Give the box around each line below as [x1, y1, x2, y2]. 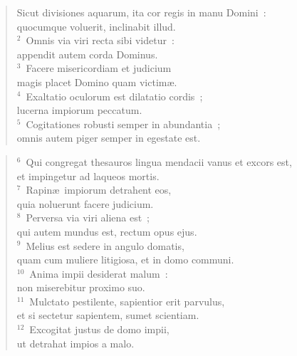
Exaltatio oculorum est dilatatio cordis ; [26, 88, 203, 103]
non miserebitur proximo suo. [16, 280, 145, 295]
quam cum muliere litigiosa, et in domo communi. [16, 252, 234, 267]
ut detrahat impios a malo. [16, 335, 135, 350]
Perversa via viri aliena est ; [26, 210, 150, 225]
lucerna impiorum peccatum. [16, 103, 142, 117]
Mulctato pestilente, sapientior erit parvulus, [29, 293, 225, 308]
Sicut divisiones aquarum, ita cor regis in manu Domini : [16, 5, 266, 19]
